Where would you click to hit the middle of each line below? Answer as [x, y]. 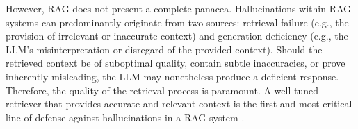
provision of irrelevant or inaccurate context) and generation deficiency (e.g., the [177, 36]
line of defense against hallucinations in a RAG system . [125, 117]
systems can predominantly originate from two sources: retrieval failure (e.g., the [177, 22]
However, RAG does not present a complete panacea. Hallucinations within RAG [179, 8]
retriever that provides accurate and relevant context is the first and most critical [179, 104]
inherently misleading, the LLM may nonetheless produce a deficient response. [172, 76]
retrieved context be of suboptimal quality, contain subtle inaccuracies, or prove [176, 63]
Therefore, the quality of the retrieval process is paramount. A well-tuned [162, 90]
